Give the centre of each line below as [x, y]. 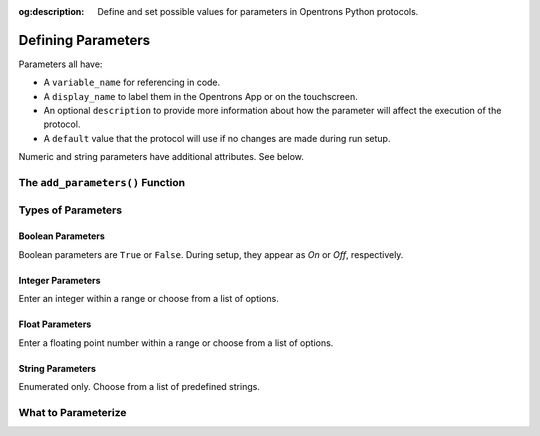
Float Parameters [55, 324]
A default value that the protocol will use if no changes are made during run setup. [217, 138]
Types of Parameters [70, 210]
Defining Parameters [84, 40]
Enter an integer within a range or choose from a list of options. [148, 299]
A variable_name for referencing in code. [132, 82]
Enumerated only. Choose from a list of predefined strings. [139, 386]
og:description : [51, 11]
